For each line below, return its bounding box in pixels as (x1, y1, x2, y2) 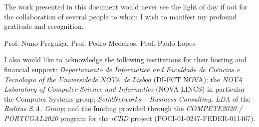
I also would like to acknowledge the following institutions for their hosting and (4, 54, 247, 65)
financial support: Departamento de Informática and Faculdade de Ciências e (4, 64, 240, 74)
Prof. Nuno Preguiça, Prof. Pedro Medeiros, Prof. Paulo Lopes (4, 37, 195, 48)
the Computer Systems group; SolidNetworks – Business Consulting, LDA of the (4, 93, 251, 104)
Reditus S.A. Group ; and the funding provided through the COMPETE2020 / (4, 103, 243, 114)
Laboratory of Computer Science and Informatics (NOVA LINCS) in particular (4, 84, 246, 94)
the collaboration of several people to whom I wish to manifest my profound (4, 11, 237, 21)
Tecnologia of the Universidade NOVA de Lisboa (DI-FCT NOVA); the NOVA (4, 74, 243, 84)
